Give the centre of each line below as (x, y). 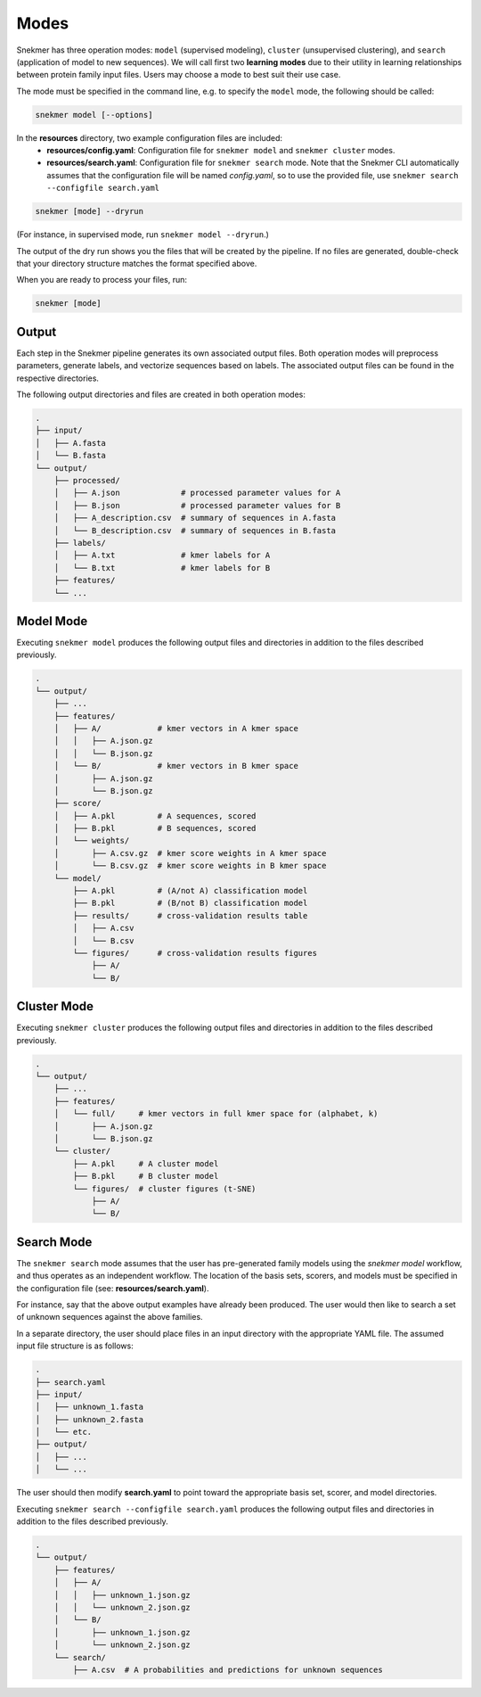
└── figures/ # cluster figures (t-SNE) (164, 1189)
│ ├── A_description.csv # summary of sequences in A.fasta (195, 518)
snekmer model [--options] (94, 115)
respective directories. (58, 378)
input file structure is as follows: (75, 1346)
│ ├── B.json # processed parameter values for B (197, 505)
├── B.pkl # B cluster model (146, 1176)
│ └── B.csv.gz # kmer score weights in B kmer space (190, 866)
